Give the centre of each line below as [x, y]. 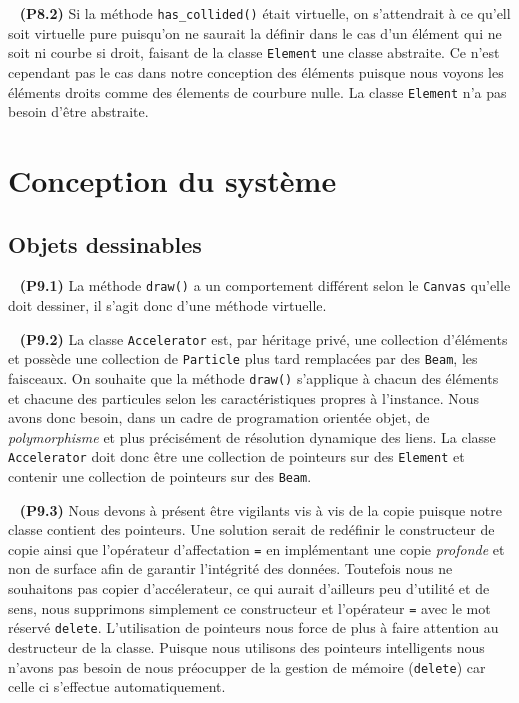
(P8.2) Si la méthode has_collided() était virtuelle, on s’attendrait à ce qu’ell [265, 13]
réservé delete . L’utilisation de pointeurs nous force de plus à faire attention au [253, 627]
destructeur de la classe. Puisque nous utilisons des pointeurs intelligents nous [246, 646]
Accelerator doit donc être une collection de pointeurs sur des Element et [236, 456]
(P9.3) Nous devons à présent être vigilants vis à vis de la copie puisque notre [260, 509]
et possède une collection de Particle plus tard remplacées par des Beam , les [243, 358]
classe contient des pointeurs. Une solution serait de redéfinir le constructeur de [251, 529]
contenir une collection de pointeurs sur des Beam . [160, 475]
